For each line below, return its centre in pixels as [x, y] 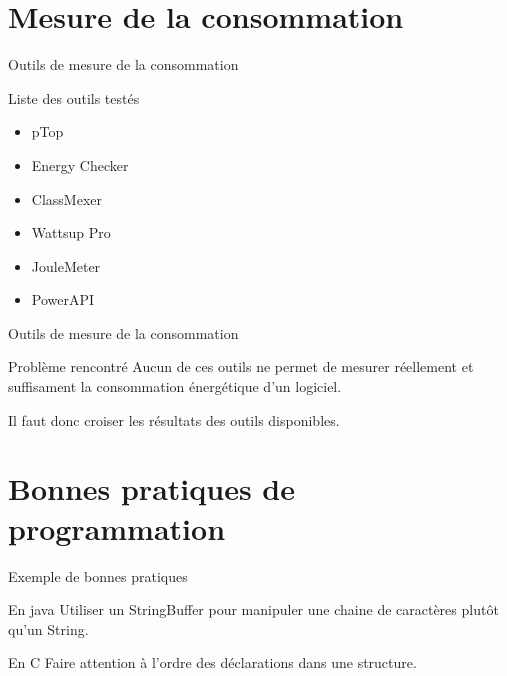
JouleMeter [66, 265]
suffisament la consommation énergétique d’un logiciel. [175, 386]
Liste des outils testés [74, 97]
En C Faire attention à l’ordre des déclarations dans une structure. [212, 662]
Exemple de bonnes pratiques [98, 575]
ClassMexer [66, 198]
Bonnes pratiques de [151, 488]
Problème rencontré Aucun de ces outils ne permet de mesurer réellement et [241, 366]
